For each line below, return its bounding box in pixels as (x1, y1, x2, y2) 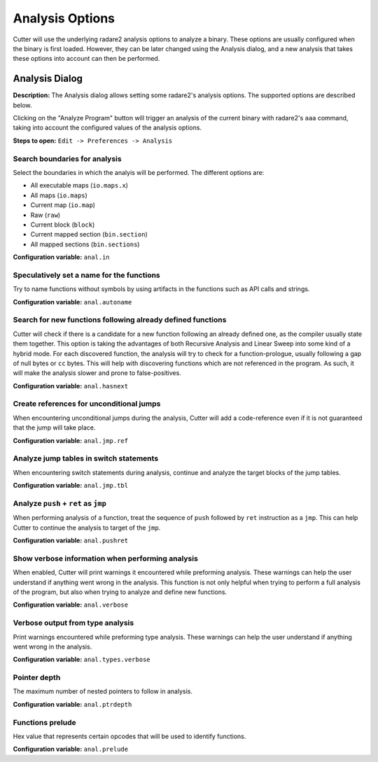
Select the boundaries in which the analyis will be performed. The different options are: (13, 168, 265, 176)
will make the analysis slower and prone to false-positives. (13, 369, 181, 377)
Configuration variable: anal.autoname (13, 297, 132, 306)
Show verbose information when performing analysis (13, 553, 199, 563)
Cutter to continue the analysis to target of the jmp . (13, 523, 161, 532)
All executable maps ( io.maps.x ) (30, 181, 129, 190)
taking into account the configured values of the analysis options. (13, 123, 202, 132)
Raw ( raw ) (30, 211, 61, 219)
